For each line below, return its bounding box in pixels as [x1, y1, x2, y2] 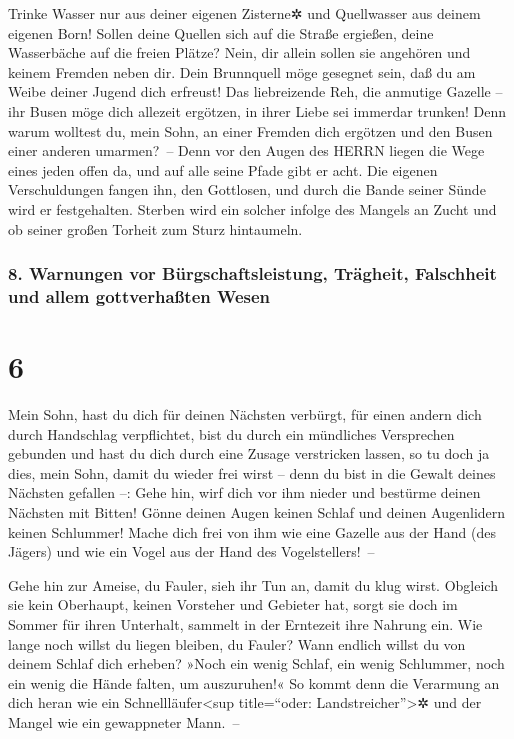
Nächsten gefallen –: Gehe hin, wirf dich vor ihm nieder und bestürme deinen [8, 482, 481, 503]
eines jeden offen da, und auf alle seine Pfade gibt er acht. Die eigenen [8, 159, 438, 180]
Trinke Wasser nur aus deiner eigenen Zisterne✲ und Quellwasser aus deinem [8, 3, 481, 23]
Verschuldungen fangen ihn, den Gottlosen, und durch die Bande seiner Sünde [8, 179, 486, 200]
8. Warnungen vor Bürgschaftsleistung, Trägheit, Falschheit [8, 261, 497, 286]
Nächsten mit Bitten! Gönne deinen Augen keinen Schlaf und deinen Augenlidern [8, 501, 506, 522]
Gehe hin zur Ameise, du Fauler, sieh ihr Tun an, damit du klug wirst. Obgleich [8, 574, 498, 595]
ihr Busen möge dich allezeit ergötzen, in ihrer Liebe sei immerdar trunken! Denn [8, 100, 506, 121]
